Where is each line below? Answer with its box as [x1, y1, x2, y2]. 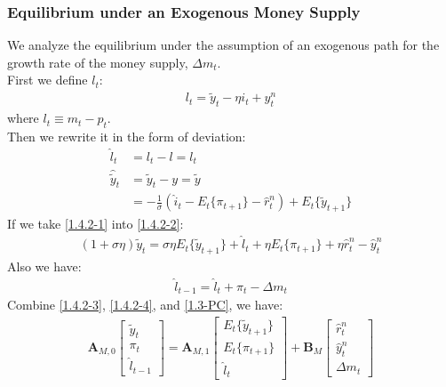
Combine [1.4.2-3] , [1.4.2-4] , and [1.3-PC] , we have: [7, 295, 283, 314]
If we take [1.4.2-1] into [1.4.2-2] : [7, 214, 184, 233]
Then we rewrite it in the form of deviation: [7, 126, 246, 145]
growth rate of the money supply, [7, 52, 188, 71]
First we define [7, 70, 88, 89]
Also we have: [7, 256, 82, 275]
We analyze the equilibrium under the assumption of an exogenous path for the [7, 36, 440, 54]
